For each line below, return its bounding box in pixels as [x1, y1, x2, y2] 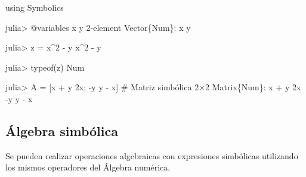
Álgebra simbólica [5, 121, 118, 140]
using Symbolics [5, 1, 64, 13]
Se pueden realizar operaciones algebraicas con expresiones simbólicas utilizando [5, 149, 298, 162]
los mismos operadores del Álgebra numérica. [5, 161, 171, 173]
